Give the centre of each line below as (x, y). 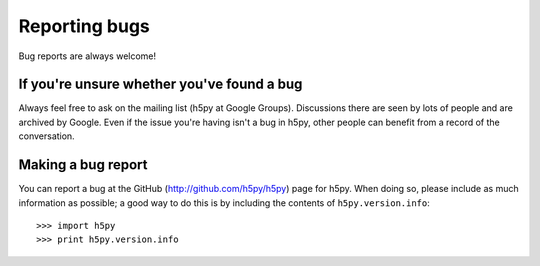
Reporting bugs (84, 26)
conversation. (46, 136)
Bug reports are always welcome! (87, 56)
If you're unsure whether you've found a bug (160, 84)
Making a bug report (83, 165)
